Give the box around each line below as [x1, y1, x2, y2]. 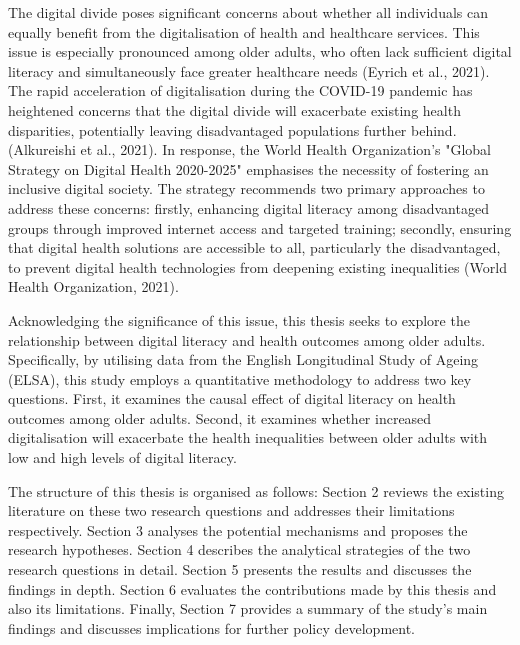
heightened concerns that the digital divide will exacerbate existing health [8, 99, 461, 120]
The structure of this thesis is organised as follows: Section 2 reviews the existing [8, 480, 504, 501]
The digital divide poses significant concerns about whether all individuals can [8, 2, 489, 22]
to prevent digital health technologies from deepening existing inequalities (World [8, 256, 507, 277]
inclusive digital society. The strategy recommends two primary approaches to [8, 178, 485, 199]
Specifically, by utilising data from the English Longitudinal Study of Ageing [8, 349, 479, 370]
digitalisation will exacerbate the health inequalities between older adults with [8, 427, 488, 448]
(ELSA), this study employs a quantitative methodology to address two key [8, 368, 472, 389]
